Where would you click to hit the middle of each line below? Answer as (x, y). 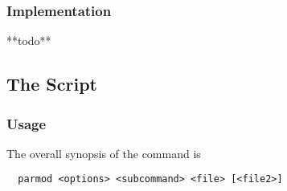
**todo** (29, 41)
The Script (52, 84)
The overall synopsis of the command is (104, 153)
